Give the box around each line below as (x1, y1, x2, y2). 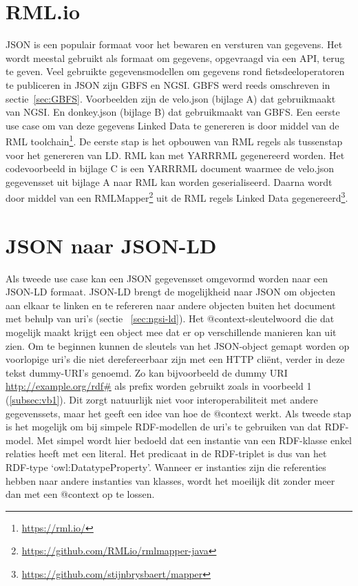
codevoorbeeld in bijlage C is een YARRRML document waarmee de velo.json (6, 161, 334, 176)
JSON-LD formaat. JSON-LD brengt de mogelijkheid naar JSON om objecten (6, 284, 336, 299)
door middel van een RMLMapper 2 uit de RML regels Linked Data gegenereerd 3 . (6, 189, 348, 205)
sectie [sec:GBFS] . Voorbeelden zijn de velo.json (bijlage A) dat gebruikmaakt (6, 91, 336, 105)
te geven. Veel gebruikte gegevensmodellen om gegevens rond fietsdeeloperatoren (6, 64, 345, 79)
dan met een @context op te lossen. (6, 487, 155, 501)
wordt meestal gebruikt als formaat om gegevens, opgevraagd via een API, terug (6, 50, 345, 65)
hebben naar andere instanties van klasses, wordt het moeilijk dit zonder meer (6, 473, 335, 488)
